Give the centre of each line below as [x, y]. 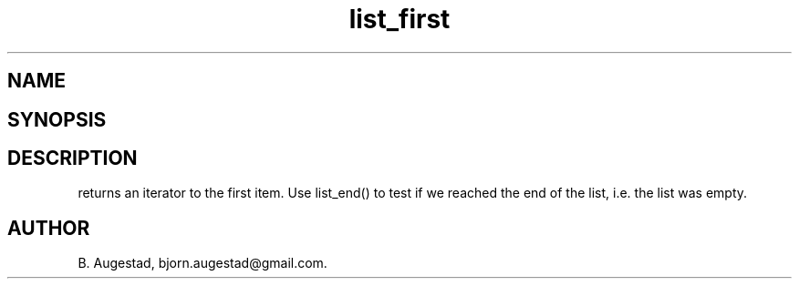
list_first [399, 19]
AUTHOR [49, 228]
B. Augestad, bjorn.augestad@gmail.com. [202, 263]
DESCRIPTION [73, 158]
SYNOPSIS [57, 119]
